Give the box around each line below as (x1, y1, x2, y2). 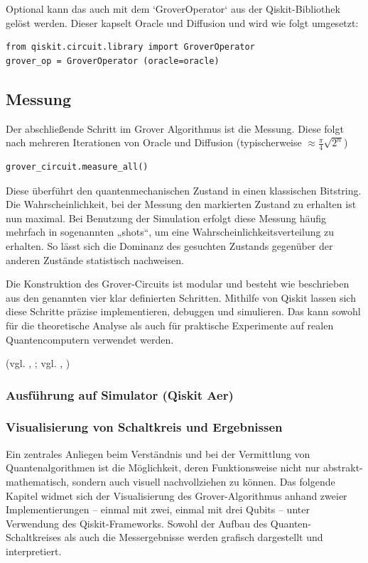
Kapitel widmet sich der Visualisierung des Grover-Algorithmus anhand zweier (6, 488, 347, 503)
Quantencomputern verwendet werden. (6, 332, 174, 346)
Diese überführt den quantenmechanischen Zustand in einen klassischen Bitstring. (6, 182, 362, 197)
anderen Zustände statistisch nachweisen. (6, 252, 184, 267)
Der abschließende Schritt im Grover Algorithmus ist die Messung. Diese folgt (6, 121, 344, 136)
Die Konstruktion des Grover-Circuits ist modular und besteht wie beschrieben (6, 276, 350, 291)
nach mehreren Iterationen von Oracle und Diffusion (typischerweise (6, 135, 302, 150)
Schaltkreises (6, 530, 61, 545)
